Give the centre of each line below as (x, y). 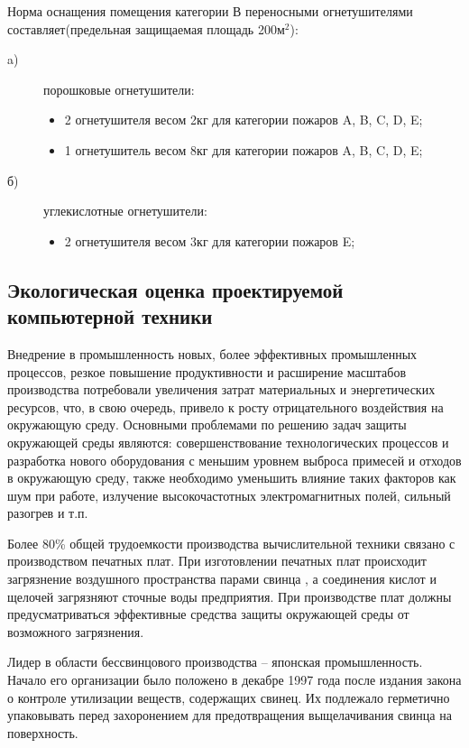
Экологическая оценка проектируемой (175, 289)
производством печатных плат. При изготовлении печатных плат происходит (217, 561)
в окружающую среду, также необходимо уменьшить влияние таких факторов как (232, 478)
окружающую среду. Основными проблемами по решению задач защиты (207, 425)
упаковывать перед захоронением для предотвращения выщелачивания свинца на (230, 715)
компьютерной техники (110, 316)
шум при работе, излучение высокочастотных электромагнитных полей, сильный (229, 495)
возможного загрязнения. (76, 631)
